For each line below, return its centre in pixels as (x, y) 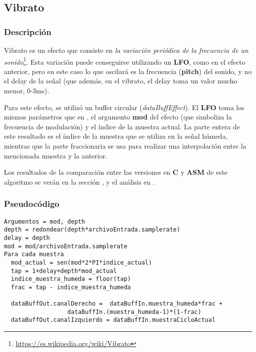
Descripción (28, 31)
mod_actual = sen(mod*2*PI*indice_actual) (81, 262)
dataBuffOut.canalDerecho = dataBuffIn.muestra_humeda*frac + (117, 304)
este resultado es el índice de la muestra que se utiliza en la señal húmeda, (116, 136)
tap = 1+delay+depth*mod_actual (64, 271)
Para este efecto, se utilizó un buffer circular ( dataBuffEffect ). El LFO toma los (124, 107)
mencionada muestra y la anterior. (56, 155)
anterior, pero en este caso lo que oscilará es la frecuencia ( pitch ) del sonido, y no (128, 71)
